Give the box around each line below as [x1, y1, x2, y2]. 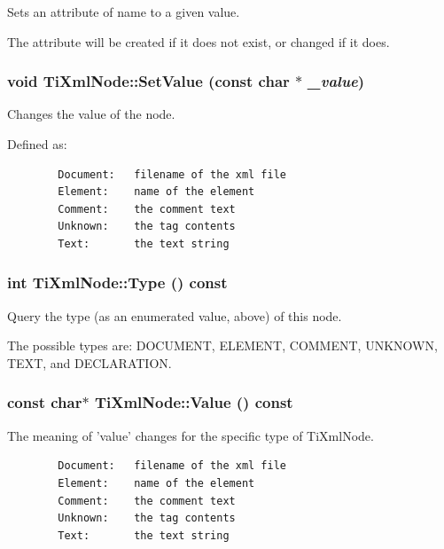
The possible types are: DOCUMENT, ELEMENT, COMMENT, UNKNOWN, [7, 336, 438, 355]
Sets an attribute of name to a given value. [7, 3, 240, 20]
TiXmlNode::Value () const [94, 391, 293, 413]
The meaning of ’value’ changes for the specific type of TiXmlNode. [7, 426, 374, 444]
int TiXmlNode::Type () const [7, 271, 228, 294]
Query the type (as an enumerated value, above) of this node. [7, 306, 342, 325]
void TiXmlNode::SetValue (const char [7, 70, 290, 92]
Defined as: [7, 135, 67, 153]
